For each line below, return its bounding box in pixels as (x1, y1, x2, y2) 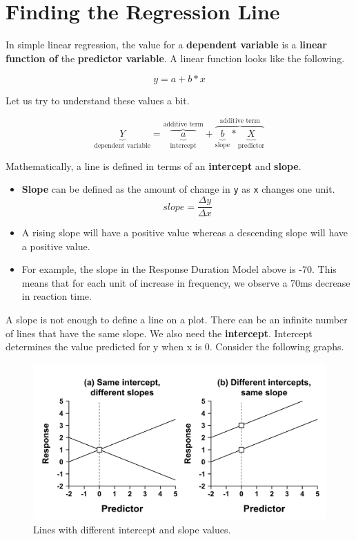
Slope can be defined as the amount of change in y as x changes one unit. (21, 182, 335, 196)
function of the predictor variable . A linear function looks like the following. (6, 50, 345, 65)
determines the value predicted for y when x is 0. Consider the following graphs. (6, 339, 344, 354)
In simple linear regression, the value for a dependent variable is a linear (6, 37, 327, 52)
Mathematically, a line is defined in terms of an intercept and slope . (6, 158, 301, 173)
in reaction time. (21, 289, 92, 303)
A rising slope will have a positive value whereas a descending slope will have (21, 225, 348, 240)
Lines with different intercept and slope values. (33, 522, 231, 536)
